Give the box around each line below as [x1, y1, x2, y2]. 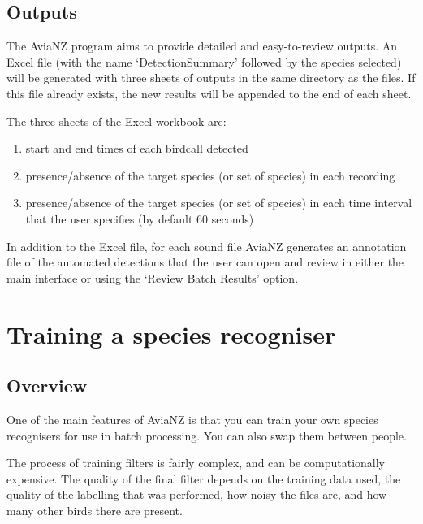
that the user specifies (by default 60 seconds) [25, 210, 254, 227]
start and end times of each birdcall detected [25, 140, 248, 157]
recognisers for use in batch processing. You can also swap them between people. [6, 427, 407, 444]
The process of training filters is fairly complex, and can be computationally [6, 454, 385, 471]
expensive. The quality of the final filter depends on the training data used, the [6, 470, 401, 487]
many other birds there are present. [6, 501, 183, 518]
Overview [6, 373, 88, 398]
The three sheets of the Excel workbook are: [6, 112, 227, 129]
